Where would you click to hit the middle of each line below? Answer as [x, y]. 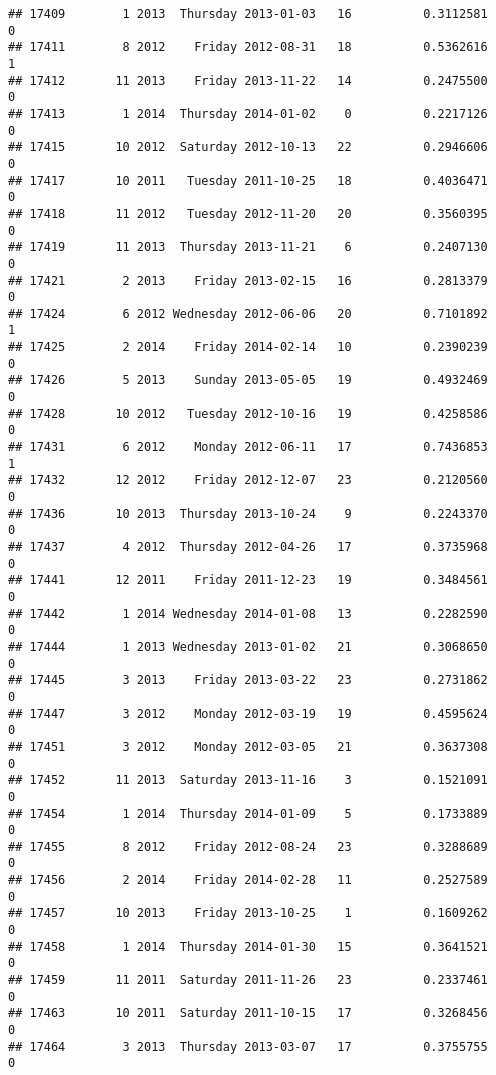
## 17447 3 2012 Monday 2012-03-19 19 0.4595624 [248, 713]
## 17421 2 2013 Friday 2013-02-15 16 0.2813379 [248, 280]
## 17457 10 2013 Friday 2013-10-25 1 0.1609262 [248, 913]
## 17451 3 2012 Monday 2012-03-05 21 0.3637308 [248, 746]
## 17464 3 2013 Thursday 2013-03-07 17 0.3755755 [248, 1046]
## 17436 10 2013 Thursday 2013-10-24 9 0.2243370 [248, 513]
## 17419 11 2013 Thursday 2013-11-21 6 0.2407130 [248, 247]
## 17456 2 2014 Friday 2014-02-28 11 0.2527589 [248, 880]
